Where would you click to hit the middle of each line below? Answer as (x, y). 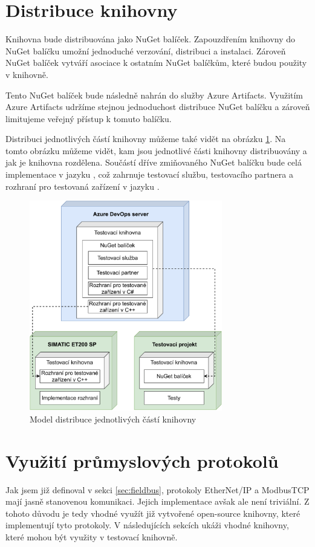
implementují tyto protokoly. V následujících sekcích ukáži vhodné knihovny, (147, 525)
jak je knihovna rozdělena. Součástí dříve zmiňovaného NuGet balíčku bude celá (154, 162)
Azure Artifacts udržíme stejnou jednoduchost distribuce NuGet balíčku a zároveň (158, 107)
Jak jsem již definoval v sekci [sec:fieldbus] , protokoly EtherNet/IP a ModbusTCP (157, 489)
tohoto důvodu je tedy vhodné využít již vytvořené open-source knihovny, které (153, 513)
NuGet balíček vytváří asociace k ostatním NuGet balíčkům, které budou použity (156, 63)
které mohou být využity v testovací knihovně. (92, 537)
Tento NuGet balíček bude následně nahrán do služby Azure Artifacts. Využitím (154, 95)
